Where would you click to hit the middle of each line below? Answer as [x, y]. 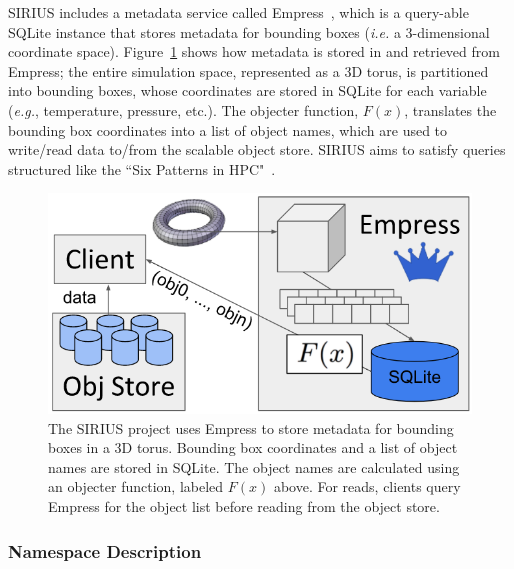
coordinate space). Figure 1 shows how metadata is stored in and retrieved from [254, 51]
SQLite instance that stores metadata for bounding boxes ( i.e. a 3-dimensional [249, 31]
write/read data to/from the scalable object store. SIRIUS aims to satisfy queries [257, 149]
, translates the [450, 109]
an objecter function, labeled [136, 486]
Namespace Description [105, 550]
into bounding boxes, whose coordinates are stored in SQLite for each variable [247, 90]
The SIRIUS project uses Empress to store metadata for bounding [251, 427]
